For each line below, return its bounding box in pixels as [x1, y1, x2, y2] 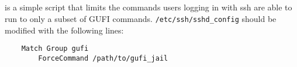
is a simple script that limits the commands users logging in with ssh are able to [5, 1, 292, 13]
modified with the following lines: [5, 24, 124, 36]
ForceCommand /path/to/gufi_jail [38, 54, 168, 62]
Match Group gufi [21, 44, 89, 53]
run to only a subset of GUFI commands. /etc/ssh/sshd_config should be [5, 12, 277, 24]
